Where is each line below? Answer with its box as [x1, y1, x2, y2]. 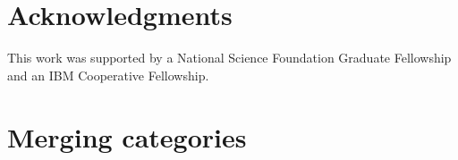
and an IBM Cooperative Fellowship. [7, 65, 209, 84]
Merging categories [7, 118, 247, 155]
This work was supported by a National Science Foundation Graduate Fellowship [7, 48, 452, 67]
